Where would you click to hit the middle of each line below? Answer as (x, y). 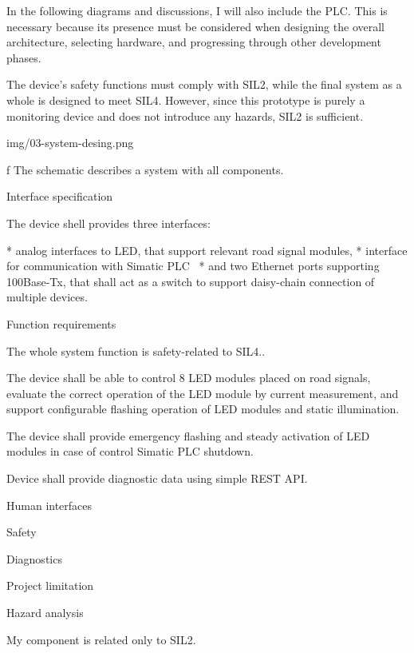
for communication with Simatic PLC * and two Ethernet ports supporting (193, 266)
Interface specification (60, 196)
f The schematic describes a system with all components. (145, 169)
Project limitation (50, 585)
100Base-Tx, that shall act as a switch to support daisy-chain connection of (191, 281)
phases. (24, 57)
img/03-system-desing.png (70, 143)
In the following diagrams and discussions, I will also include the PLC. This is (197, 10)
